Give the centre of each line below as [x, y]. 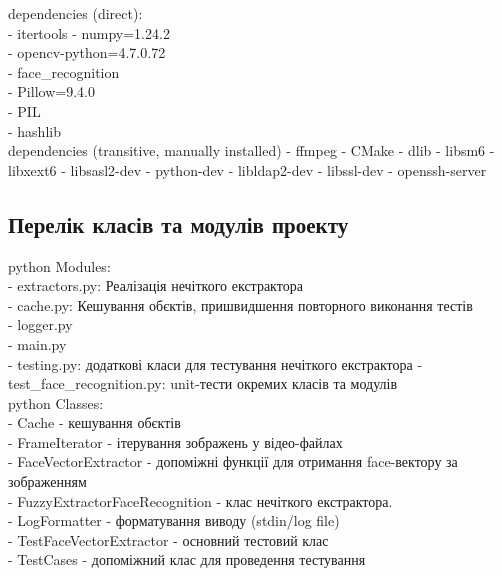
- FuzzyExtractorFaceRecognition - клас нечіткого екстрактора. [200, 500]
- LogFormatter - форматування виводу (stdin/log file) [174, 520]
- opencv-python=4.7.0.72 [87, 52]
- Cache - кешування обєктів [94, 422]
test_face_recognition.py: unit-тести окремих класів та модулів [203, 383]
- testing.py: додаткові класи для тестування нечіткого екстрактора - [215, 363]
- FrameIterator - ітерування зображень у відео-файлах [175, 441]
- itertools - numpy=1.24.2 [89, 32]
